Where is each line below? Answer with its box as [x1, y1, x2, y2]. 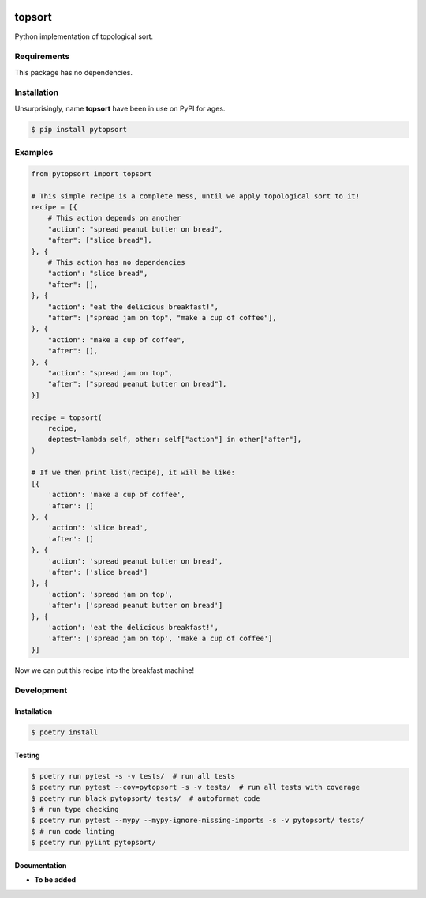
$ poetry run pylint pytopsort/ [31, 838, 157, 847]
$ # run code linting [31, 827, 115, 836]
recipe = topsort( [31, 413, 103, 422]
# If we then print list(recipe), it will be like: [31, 468, 236, 477]
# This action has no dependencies [47, 258, 185, 267]
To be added [34, 875, 77, 885]
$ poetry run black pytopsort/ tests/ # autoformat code [31, 794, 260, 802]
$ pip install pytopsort [31, 125, 128, 134]
